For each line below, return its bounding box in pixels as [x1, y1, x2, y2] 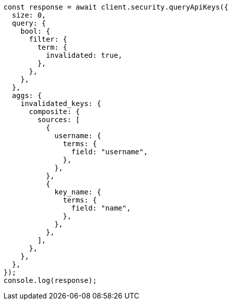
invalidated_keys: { [20, 99, 101, 108]
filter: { [29, 35, 67, 43]
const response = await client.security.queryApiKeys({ [4, 3, 228, 11]
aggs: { [12, 91, 42, 99]
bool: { [20, 27, 50, 35]
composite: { [29, 108, 80, 116]
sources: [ [37, 116, 80, 124]
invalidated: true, [46, 51, 123, 59]
